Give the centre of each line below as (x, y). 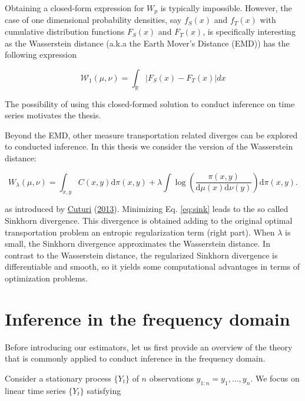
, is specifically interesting (249, 32)
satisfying (104, 390)
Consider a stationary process (58, 378)
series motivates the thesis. (53, 115)
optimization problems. (46, 278)
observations (171, 378)
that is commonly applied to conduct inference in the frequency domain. (135, 358)
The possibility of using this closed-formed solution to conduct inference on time (150, 103)
